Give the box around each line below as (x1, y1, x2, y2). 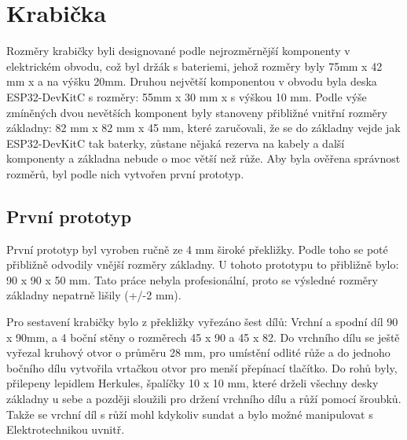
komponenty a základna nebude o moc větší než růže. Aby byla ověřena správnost (6, 150, 401, 167)
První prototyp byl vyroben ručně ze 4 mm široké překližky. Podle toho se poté (6, 240, 388, 257)
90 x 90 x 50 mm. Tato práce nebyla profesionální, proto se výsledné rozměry (6, 271, 378, 288)
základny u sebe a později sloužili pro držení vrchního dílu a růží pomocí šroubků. (6, 390, 401, 407)
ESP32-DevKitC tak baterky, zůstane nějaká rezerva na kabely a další (6, 134, 345, 151)
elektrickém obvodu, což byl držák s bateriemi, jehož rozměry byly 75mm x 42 (6, 57, 383, 74)
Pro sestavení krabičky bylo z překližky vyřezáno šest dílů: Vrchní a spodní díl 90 (6, 313, 398, 330)
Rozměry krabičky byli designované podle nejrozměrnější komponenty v (6, 42, 350, 59)
